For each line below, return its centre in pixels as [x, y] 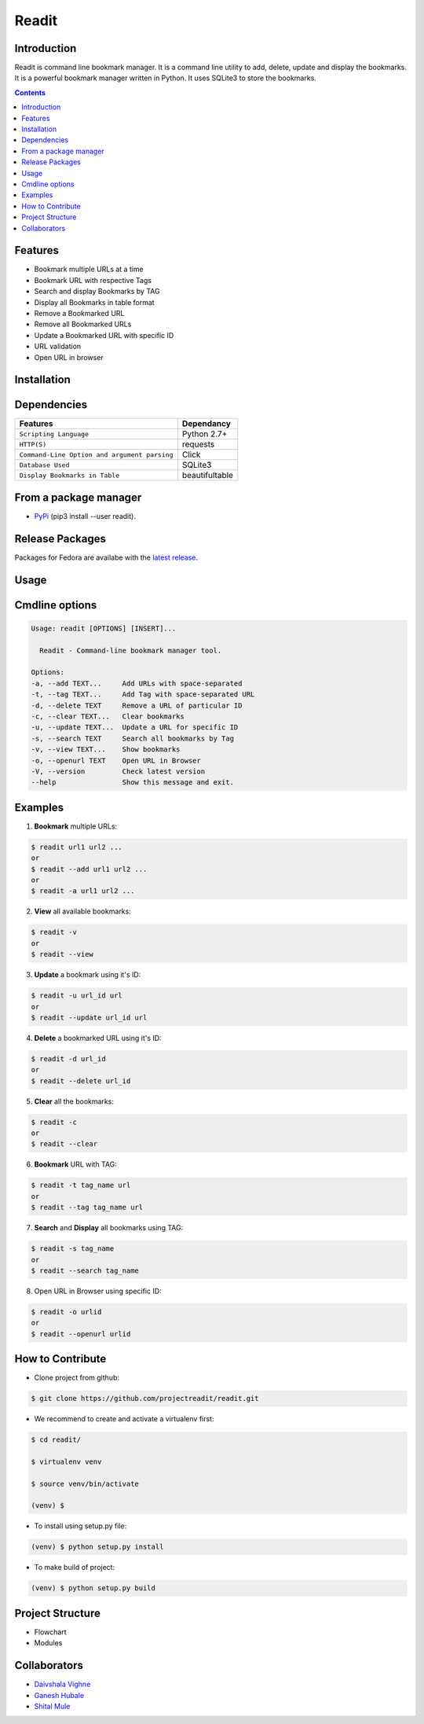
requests [198, 444]
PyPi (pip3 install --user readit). [85, 516]
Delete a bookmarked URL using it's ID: [98, 1038]
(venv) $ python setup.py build [93, 1588]
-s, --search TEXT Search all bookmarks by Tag [133, 738]
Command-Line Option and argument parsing [96, 455]
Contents [30, 92]
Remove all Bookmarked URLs [83, 324]
